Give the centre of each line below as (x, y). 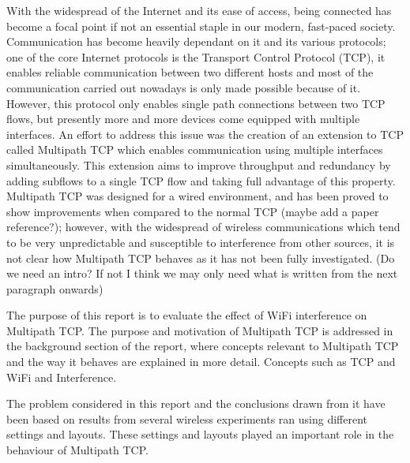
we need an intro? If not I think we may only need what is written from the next (202, 273)
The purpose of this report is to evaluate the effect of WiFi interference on (187, 315)
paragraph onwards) (55, 288)
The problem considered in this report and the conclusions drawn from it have (196, 403)
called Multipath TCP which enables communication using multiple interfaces (195, 149)
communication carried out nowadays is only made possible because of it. (184, 87)
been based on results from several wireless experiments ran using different (187, 418)
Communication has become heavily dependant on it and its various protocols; (196, 41)
